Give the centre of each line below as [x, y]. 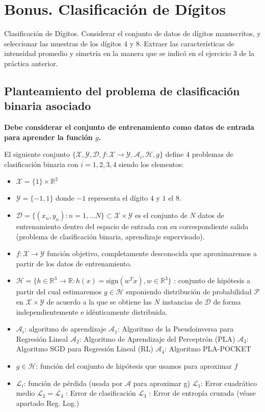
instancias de [182, 302]
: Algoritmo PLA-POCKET [208, 349]
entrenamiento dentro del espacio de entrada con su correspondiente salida [132, 226]
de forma [227, 302]
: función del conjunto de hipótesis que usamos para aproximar [134, 366]
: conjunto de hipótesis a [212, 280]
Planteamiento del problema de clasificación [122, 90]
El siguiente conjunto [37, 154]
